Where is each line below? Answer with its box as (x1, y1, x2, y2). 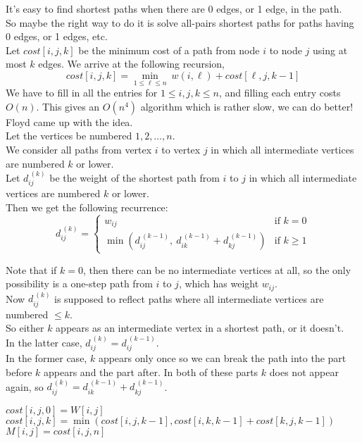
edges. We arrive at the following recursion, (38, 56, 225, 71)
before (6, 364, 32, 379)
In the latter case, (6, 335, 82, 349)
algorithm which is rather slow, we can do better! (140, 99, 354, 113)
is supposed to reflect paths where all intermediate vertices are (54, 291, 324, 306)
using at (313, 42, 348, 57)
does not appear (269, 364, 339, 379)
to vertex (161, 142, 201, 156)
